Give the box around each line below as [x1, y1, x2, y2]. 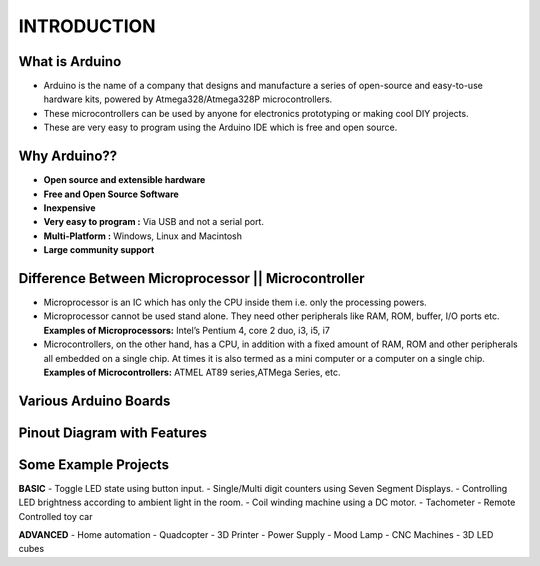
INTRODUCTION [18, 15, 156, 37]
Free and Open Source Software [43, 188, 179, 200]
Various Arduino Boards [18, 392, 171, 409]
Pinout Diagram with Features [18, 424, 207, 441]
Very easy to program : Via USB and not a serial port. [43, 216, 265, 228]
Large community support [43, 244, 155, 256]
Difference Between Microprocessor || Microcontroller [18, 270, 365, 287]
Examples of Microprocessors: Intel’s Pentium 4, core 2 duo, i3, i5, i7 [43, 324, 330, 336]
